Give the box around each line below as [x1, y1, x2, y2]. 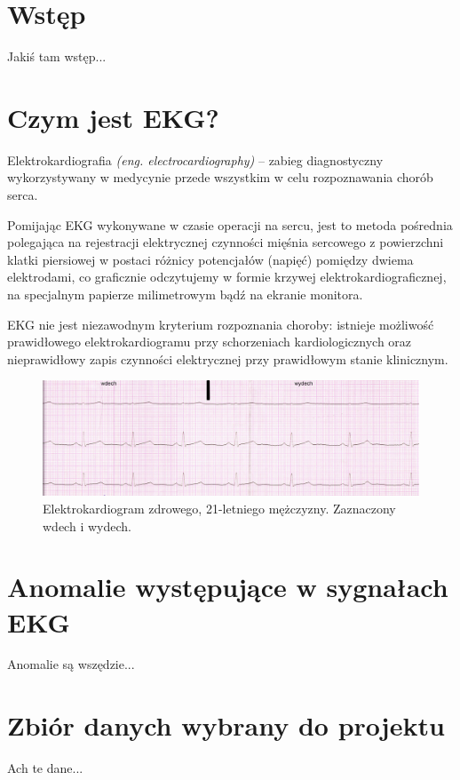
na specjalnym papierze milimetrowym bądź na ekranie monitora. [7, 285, 363, 303]
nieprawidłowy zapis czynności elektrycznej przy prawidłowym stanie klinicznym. [7, 349, 448, 368]
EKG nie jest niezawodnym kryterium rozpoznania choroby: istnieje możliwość [7, 314, 434, 333]
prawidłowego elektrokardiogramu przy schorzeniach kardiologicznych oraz [7, 332, 412, 351]
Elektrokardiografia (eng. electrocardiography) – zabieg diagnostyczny [7, 150, 384, 169]
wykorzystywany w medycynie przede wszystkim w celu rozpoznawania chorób [7, 168, 433, 187]
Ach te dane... [7, 759, 83, 777]
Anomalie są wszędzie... [7, 655, 135, 673]
